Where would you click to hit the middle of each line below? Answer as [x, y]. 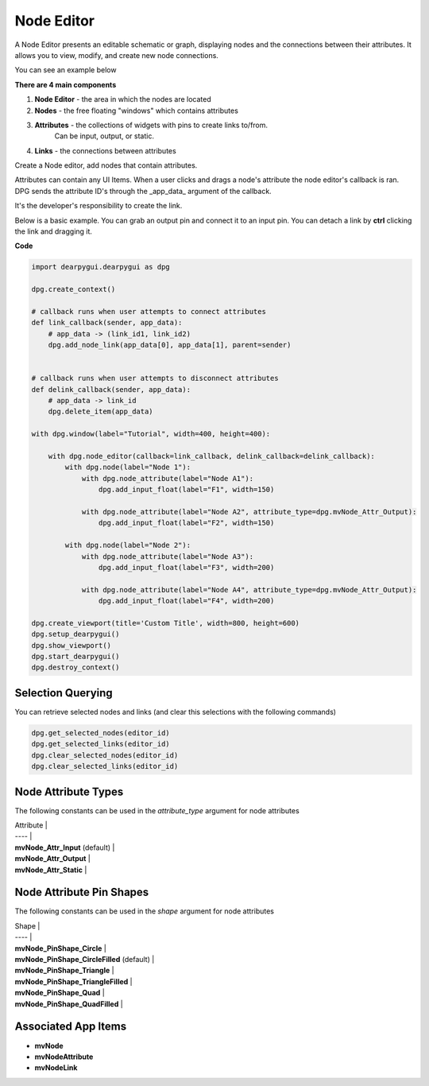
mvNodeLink [56, 1068]
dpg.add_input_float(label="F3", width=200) [186, 567]
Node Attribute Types [69, 791]
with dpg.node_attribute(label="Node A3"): [168, 556]
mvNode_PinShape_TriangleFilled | [73, 981]
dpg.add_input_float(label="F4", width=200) [186, 601]
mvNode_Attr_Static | [51, 870]
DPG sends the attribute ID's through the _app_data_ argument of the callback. [143, 191]
